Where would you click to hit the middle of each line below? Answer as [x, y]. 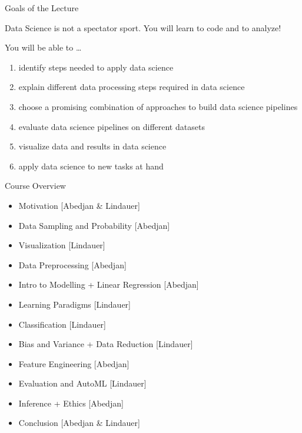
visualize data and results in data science [92, 146]
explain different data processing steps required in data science [132, 87]
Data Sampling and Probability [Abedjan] [94, 225]
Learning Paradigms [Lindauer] [75, 304]
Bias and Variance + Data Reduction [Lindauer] [106, 344]
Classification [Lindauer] [62, 324]
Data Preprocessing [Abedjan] [72, 264]
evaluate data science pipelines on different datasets [112, 126]
